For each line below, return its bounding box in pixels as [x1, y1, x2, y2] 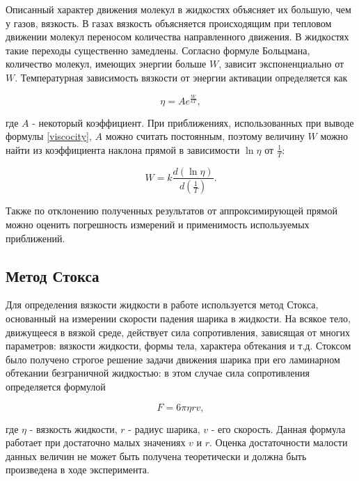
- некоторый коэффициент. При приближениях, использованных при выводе [32, 115, 354, 129]
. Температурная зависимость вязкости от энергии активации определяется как [15, 70, 348, 84]
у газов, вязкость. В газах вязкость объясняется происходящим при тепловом [6, 15, 332, 30]
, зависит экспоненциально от [218, 56, 344, 71]
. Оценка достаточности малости [209, 435, 348, 450]
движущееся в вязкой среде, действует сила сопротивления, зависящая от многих [6, 324, 351, 339]
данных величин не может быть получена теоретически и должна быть [6, 448, 307, 463]
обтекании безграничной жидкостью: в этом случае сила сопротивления [6, 365, 310, 380]
